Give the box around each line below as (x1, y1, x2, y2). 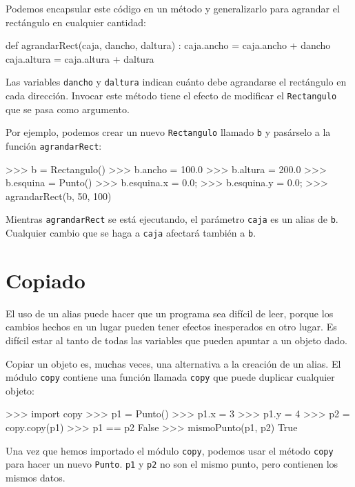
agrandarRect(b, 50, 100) (6, 188, 112, 203)
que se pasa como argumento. (6, 101, 130, 116)
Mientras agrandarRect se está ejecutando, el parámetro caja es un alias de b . (6, 212, 338, 226)
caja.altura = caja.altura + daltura (6, 51, 154, 66)
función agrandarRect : (6, 138, 102, 152)
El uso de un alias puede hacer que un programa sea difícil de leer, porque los (6, 306, 334, 320)
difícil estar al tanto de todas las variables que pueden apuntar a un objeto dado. (6, 333, 347, 347)
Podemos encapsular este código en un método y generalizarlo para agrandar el (6, 1, 340, 15)
